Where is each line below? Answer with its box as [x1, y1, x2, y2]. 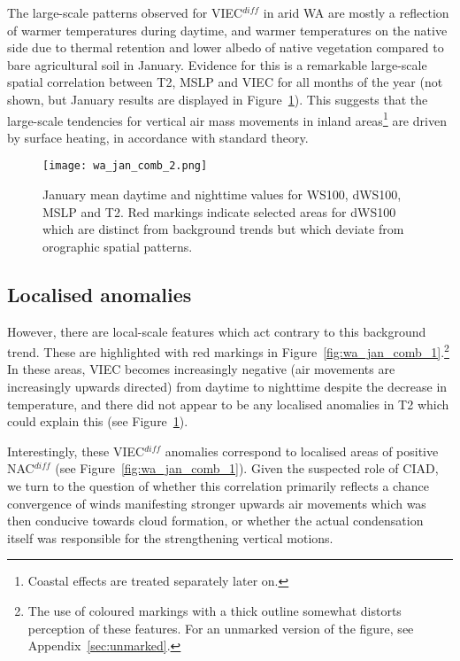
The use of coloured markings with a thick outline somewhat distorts [27, 602, 402, 620]
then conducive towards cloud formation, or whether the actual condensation [7, 511, 424, 530]
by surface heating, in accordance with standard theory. [7, 128, 309, 146]
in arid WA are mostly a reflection [263, 4, 449, 21]
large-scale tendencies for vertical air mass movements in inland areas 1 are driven [7, 108, 447, 129]
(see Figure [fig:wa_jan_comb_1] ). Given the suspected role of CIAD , [55, 459, 439, 478]
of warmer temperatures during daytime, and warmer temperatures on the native [7, 20, 448, 39]
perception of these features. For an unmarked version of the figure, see [27, 618, 414, 637]
